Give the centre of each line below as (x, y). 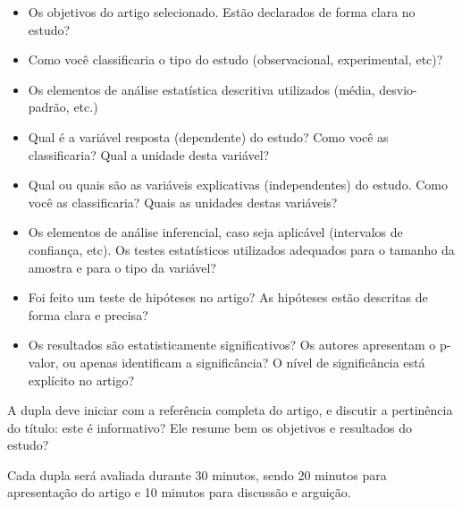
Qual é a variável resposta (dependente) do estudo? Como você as (208, 136)
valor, (43, 362)
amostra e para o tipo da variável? (122, 267)
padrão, (49, 107)
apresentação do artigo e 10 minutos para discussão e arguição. (179, 492)
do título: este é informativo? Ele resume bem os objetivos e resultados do (210, 427)
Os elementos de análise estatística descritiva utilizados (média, (202, 89)
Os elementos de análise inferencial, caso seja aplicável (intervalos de (215, 232)
